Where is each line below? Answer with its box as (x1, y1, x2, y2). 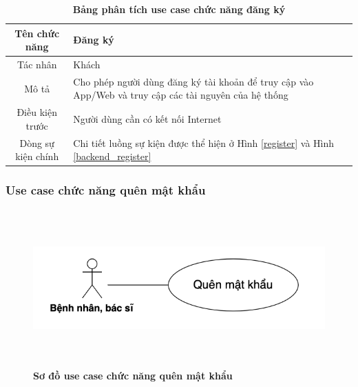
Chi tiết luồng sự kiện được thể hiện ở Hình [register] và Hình (73, 135, 335, 150)
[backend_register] (73, 149, 151, 163)
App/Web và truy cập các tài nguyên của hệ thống (73, 88, 288, 102)
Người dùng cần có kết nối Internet (73, 112, 222, 126)
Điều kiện (17, 105, 57, 119)
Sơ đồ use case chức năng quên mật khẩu (33, 368, 233, 383)
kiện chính (15, 149, 59, 163)
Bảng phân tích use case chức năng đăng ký (72, 2, 286, 16)
